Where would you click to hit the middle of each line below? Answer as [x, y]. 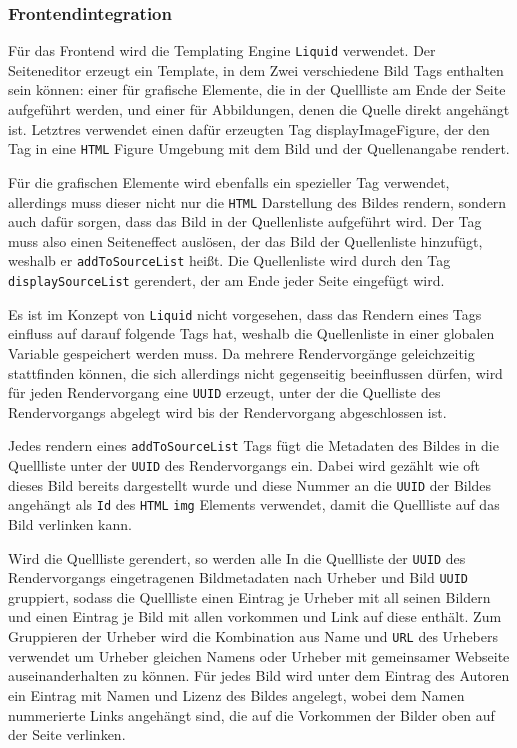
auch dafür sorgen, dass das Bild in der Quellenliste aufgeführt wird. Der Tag [245, 221]
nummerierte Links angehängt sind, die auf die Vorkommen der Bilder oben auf [251, 714]
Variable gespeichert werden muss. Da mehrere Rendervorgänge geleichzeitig [241, 352]
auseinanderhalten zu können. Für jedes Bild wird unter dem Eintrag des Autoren [259, 675]
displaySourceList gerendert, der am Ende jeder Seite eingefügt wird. [226, 280]
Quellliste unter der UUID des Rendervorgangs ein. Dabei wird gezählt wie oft [244, 465]
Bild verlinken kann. [70, 523]
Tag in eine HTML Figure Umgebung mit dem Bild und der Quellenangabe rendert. [259, 148]
